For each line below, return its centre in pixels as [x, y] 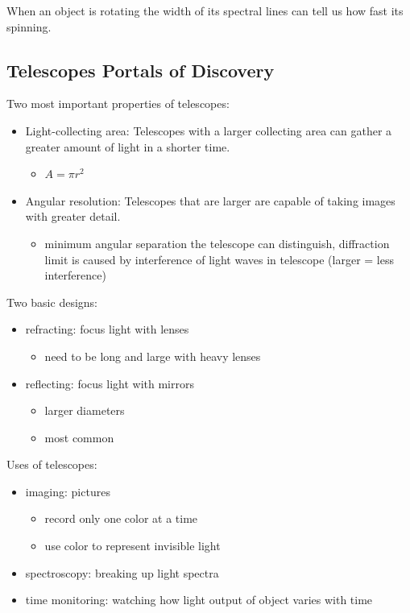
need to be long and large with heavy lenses [153, 356]
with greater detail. [73, 216]
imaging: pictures [68, 491]
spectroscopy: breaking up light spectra [122, 572]
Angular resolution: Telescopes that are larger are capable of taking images [210, 200]
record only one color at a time [121, 518]
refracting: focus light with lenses [107, 329]
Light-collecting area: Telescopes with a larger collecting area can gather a [209, 130]
